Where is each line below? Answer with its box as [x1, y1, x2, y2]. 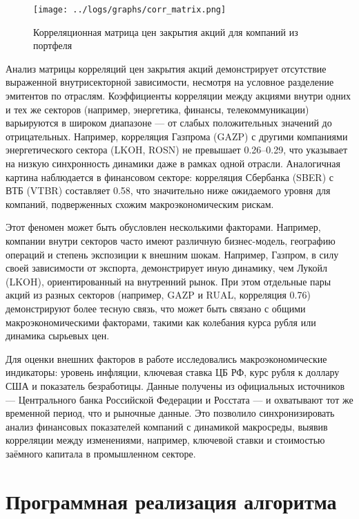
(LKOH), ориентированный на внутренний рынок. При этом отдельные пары [6, 274, 331, 288]
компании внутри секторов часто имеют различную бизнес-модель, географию [6, 233, 336, 247]
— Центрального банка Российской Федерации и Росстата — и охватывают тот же [6, 392, 353, 406]
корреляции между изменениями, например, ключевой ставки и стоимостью [6, 433, 325, 447]
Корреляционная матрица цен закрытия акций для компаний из [33, 24, 298, 39]
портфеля [33, 38, 72, 53]
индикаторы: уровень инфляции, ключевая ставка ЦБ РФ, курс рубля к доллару [6, 365, 340, 379]
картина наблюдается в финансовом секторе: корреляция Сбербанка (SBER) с [6, 169, 333, 184]
